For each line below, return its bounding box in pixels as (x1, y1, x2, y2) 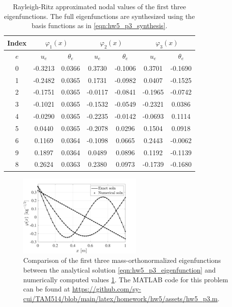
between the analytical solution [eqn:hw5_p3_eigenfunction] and (23, 265, 216, 275)
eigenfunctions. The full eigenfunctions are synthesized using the (4, 11, 195, 21)
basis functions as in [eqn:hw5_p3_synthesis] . (31, 20, 168, 31)
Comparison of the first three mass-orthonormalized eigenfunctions (23, 255, 221, 265)
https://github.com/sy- (72, 284, 141, 294)
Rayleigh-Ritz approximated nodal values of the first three (13, 1, 186, 11)
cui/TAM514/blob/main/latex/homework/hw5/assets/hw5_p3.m (23, 293, 218, 303)
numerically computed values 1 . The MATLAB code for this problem (23, 274, 228, 284)
